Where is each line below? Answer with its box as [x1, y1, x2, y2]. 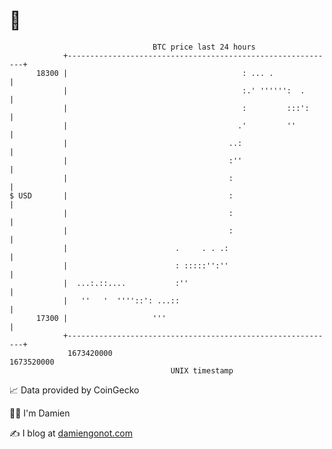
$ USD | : [9, 190, 234, 201]
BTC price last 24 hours [152, 42, 256, 52]
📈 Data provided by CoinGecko [9, 384, 140, 396]
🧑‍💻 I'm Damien [9, 407, 71, 419]
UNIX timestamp [170, 365, 234, 376]
